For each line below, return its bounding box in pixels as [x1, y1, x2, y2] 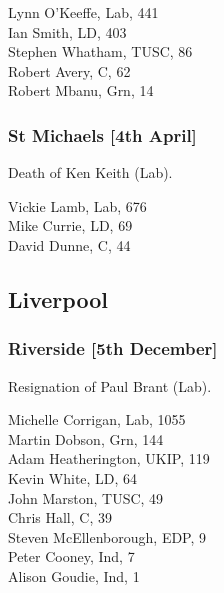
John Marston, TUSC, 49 [8, 487, 164, 508]
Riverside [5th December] [8, 336, 218, 361]
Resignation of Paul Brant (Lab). [8, 375, 212, 396]
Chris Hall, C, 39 [8, 507, 112, 528]
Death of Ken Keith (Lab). [8, 162, 173, 183]
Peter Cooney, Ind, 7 [8, 546, 135, 567]
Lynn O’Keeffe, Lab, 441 [8, 2, 159, 22]
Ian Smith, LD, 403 [8, 21, 127, 42]
